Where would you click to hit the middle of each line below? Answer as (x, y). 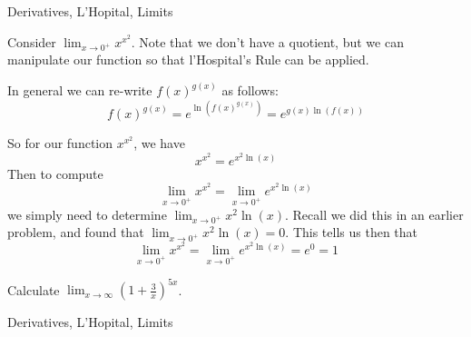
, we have (159, 143)
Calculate (34, 289)
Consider (32, 41)
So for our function (60, 143)
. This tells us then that (352, 232)
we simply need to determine (87, 214)
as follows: (250, 90)
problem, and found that (76, 232)
